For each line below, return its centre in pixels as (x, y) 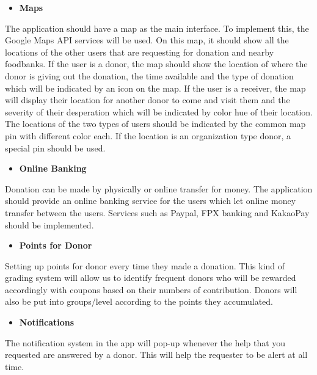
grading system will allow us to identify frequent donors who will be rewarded (151, 278)
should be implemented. (49, 224)
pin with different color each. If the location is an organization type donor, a (148, 135)
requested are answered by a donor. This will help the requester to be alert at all (156, 355)
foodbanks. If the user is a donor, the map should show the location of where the (156, 64)
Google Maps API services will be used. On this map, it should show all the (147, 40)
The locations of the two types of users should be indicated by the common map (155, 124)
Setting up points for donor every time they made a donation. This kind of (145, 265)
